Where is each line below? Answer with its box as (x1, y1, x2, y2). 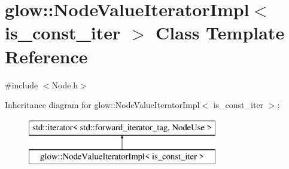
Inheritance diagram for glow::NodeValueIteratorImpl (5, 99, 200, 111)
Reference (5, 44, 88, 68)
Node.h (51, 78, 78, 91)
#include (5, 78, 38, 91)
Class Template (156, 20, 285, 45)
